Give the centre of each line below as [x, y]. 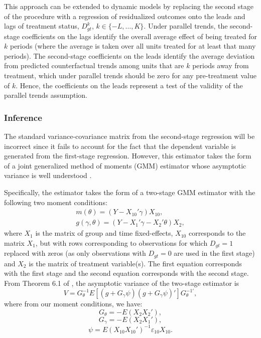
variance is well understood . [48, 175]
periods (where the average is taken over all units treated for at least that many [133, 46]
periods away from [221, 65]
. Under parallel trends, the [186, 26]
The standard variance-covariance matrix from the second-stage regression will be [129, 136]
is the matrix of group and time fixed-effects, [104, 233]
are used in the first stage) [214, 253]
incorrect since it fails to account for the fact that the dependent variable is [120, 146]
